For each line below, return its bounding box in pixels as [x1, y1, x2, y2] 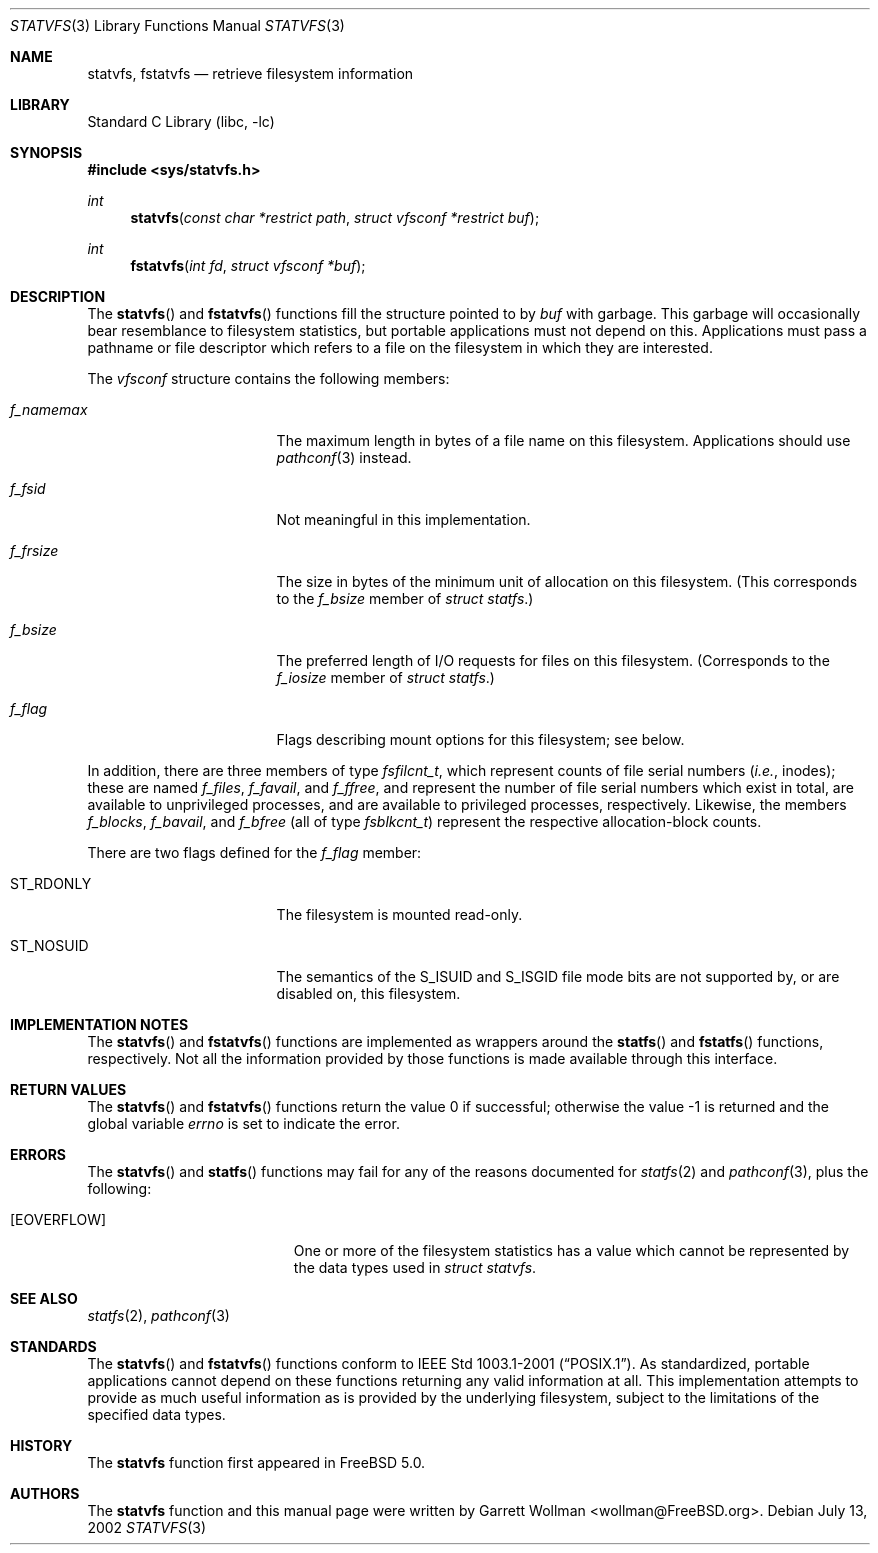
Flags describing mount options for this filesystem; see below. [276, 731, 685, 748]
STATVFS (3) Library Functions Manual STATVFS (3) [10, 17, 345, 34]
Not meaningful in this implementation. [276, 511, 531, 528]
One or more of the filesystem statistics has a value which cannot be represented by [293, 1242, 850, 1259]
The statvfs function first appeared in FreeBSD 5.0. [87, 1454, 426, 1471]
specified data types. [87, 1406, 226, 1423]
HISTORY [10, 1437, 73, 1454]
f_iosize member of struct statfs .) [276, 669, 495, 686]
